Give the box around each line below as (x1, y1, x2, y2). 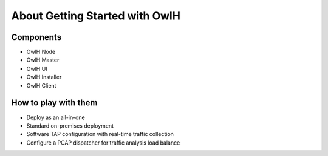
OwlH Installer (26, 73, 62, 81)
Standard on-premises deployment (26, 122, 114, 129)
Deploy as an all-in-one (26, 114, 85, 121)
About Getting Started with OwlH (11, 9, 180, 22)
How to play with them (11, 97, 98, 108)
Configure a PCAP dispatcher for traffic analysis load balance (26, 139, 180, 146)
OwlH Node (26, 48, 56, 56)
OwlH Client (26, 82, 56, 89)
